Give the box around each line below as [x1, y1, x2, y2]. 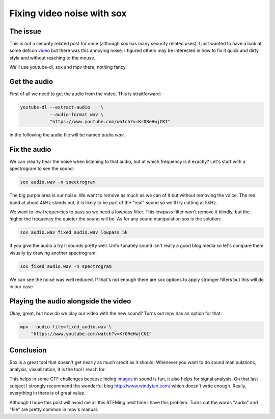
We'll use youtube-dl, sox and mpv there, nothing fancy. [9, 64, 127, 70]
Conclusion [9, 346, 47, 354]
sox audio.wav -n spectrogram [20, 179, 96, 185]
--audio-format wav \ [49, 111, 104, 117]
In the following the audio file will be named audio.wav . [9, 131, 125, 137]
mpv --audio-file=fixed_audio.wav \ [20, 324, 112, 329]
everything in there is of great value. [9, 390, 86, 396]
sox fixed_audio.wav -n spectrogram [20, 263, 112, 269]
